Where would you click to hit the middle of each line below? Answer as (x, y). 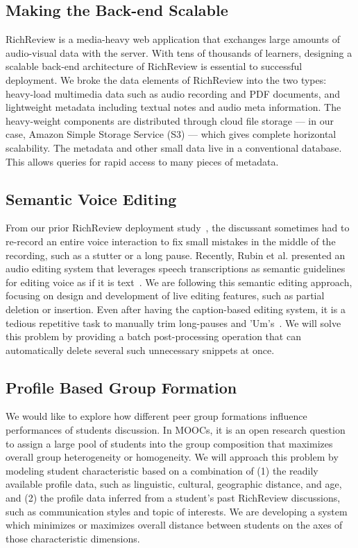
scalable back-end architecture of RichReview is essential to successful (154, 66)
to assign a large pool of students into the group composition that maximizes (169, 443)
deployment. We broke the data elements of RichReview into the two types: (166, 79)
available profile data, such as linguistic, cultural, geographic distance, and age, (174, 484)
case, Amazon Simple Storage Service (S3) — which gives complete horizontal (171, 134)
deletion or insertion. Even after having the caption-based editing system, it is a (176, 309)
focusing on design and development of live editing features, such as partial (165, 295)
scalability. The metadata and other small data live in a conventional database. (174, 147)
